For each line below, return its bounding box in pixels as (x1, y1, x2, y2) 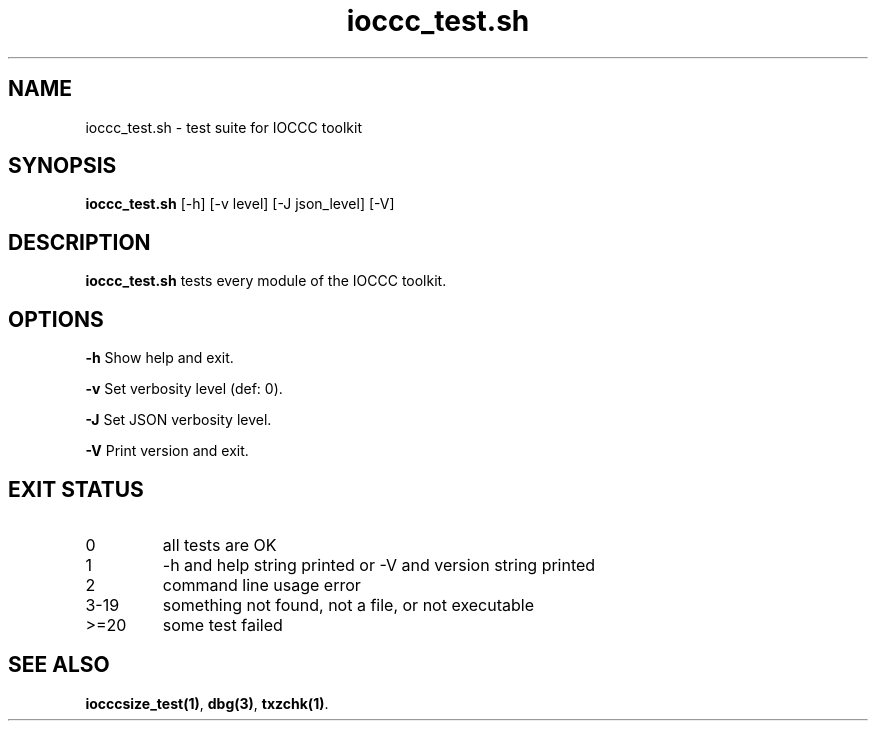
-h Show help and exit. (85, 349, 234, 367)
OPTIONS (8, 306, 104, 332)
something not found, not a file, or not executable (162, 594, 534, 615)
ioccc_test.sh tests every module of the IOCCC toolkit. (85, 272, 447, 290)
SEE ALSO (8, 652, 110, 678)
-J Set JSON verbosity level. (85, 411, 272, 429)
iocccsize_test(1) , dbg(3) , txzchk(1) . (85, 694, 329, 712)
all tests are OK (162, 534, 277, 555)
